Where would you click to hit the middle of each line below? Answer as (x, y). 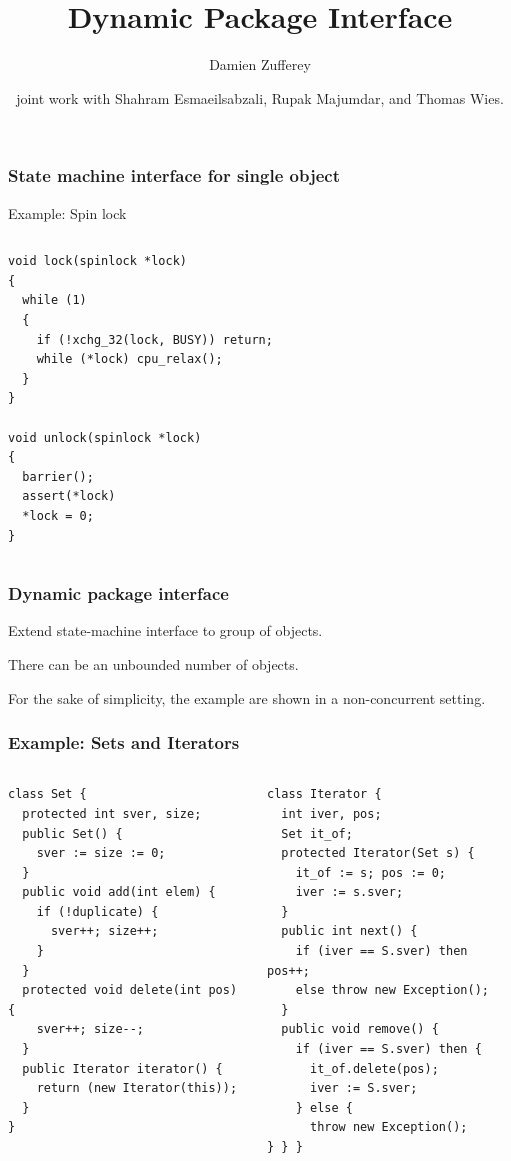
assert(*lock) (69, 496)
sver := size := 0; (101, 853)
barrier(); (58, 476)
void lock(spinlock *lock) (97, 261)
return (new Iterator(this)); (137, 1088)
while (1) (54, 300)
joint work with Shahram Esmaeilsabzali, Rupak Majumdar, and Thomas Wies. (260, 97)
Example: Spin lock (67, 212)
